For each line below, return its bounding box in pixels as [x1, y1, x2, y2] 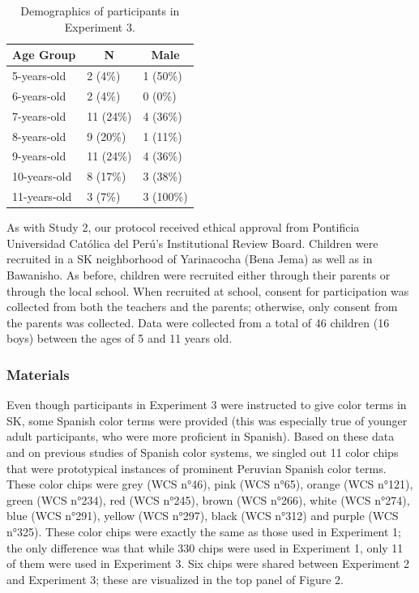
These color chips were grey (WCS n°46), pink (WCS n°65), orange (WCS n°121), [6, 476, 413, 493]
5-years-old [12, 67, 66, 84]
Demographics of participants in [20, 2, 180, 19]
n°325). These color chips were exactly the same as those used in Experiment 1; [6, 523, 402, 540]
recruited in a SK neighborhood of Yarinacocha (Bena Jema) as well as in [6, 250, 373, 267]
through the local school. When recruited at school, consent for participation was [6, 282, 409, 299]
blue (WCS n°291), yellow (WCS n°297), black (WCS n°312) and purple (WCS [6, 507, 399, 524]
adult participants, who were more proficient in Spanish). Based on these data [6, 428, 395, 445]
